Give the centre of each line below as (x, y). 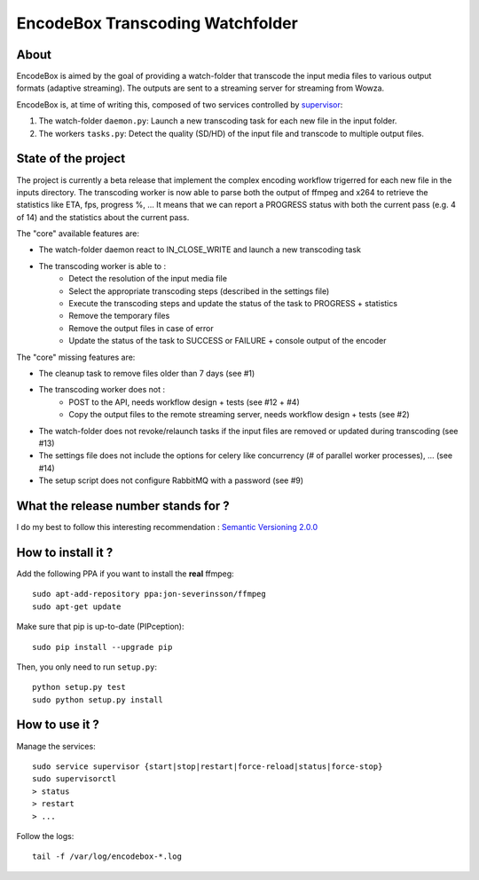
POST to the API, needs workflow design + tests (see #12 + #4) (185, 402)
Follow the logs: (45, 836)
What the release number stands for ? (123, 506)
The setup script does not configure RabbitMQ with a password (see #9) (171, 480)
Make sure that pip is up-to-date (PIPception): (100, 627)
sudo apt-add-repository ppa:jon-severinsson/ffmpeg (149, 594)
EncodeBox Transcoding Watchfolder (157, 23)
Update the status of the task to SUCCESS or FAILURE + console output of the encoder (228, 341)
